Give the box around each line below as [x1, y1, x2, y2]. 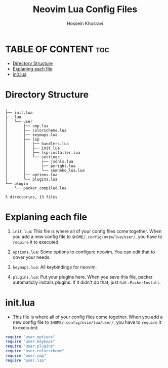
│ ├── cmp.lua [5, 123, 49, 128]
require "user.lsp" [5, 358, 47, 363]
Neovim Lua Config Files [32, 4, 138, 15]
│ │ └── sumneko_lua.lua [5, 168, 85, 173]
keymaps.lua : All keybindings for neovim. [12, 264, 97, 270]
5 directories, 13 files [5, 194, 58, 199]
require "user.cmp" [5, 353, 47, 358]
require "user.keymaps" [5, 339, 56, 344]
